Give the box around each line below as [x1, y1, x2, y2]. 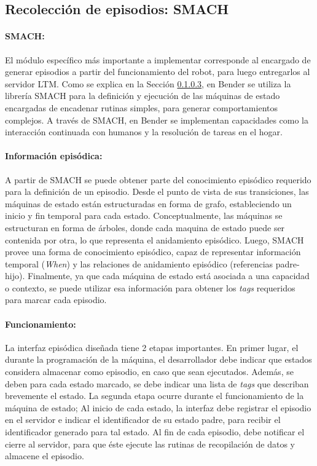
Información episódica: [5, 149, 103, 162]
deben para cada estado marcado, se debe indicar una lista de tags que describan [5, 377, 309, 390]
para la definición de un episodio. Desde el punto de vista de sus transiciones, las [5, 185, 309, 198]
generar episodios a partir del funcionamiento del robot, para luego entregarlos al [5, 65, 310, 78]
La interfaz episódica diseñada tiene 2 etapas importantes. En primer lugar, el [5, 341, 299, 353]
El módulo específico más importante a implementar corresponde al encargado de [5, 53, 311, 66]
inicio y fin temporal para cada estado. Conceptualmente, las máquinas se [5, 209, 283, 222]
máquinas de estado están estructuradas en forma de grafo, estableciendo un [5, 197, 292, 210]
